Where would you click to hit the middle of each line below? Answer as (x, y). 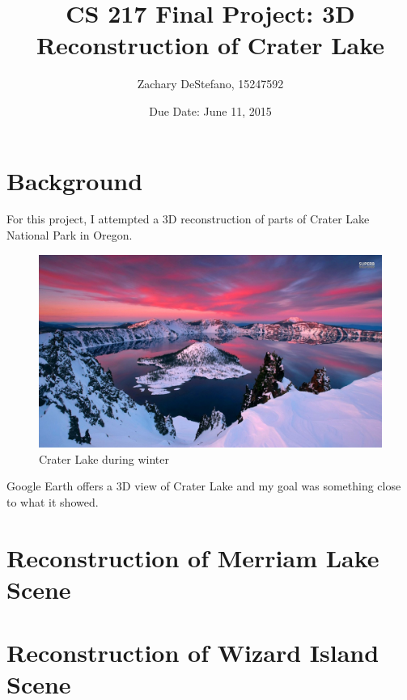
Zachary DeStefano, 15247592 (210, 84)
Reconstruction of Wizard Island (193, 653)
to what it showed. (53, 501)
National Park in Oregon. (70, 235)
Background (75, 180)
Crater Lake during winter (104, 458)
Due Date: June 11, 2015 (210, 110)
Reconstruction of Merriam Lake (193, 557)
